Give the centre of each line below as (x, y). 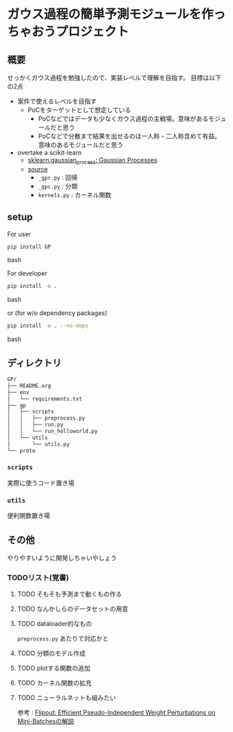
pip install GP (29, 247)
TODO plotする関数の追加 (54, 668)
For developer (27, 273)
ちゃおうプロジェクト (68, 32)
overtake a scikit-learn (49, 153)
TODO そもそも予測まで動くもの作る (70, 594)
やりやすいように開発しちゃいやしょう (62, 558)
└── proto (22, 450)
